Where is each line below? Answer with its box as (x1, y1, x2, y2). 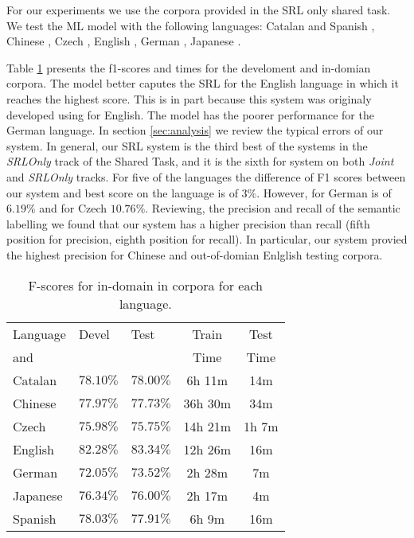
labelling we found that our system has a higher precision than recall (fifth (6, 215, 370, 232)
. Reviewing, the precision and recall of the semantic (145, 200, 400, 216)
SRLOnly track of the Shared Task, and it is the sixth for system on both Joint (6, 153, 394, 170)
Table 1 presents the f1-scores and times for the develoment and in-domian (6, 59, 371, 76)
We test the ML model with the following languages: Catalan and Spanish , (6, 17, 375, 33)
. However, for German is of (256, 184, 392, 201)
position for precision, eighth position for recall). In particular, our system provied (6, 231, 408, 248)
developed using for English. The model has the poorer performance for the (6, 106, 374, 123)
